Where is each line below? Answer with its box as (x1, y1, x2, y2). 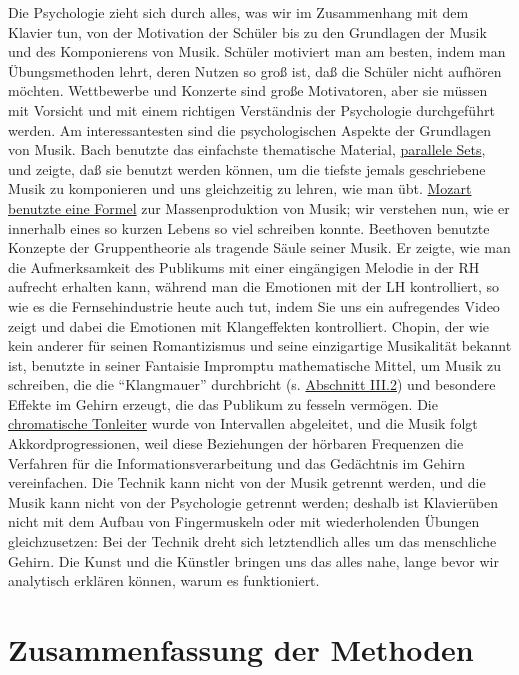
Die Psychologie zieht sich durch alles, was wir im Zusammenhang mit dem (8, 2, 469, 22)
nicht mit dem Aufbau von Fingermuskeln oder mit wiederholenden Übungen (8, 511, 480, 532)
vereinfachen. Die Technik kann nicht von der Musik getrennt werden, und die (8, 472, 486, 493)
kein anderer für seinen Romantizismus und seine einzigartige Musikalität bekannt (8, 335, 512, 356)
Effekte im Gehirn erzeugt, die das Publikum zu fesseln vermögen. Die (8, 393, 438, 414)
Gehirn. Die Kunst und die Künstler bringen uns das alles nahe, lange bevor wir (8, 550, 499, 571)
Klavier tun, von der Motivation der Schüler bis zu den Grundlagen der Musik (8, 21, 487, 42)
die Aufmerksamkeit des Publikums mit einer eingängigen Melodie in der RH (8, 256, 480, 277)
